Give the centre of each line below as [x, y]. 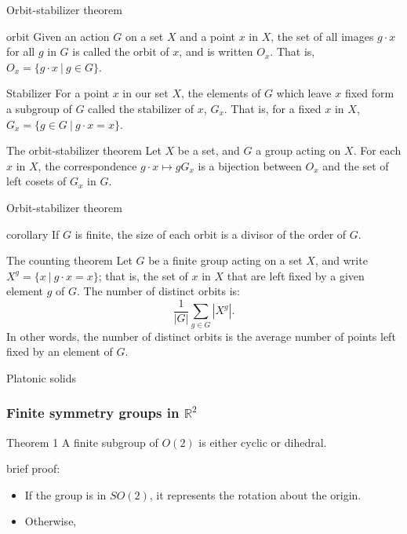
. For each [377, 150]
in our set [145, 93]
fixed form [369, 93]
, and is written [216, 51]
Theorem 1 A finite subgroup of [82, 442]
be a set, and [209, 150]
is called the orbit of [121, 51]
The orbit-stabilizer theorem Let [84, 150]
